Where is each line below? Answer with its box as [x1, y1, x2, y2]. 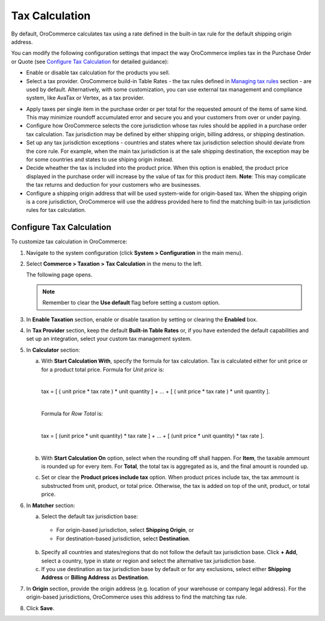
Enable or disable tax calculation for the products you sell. [26, 69, 170, 76]
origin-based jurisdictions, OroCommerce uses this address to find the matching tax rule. [26, 593, 247, 601]
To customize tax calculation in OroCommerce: [11, 238, 128, 245]
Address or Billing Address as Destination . [41, 574, 150, 581]
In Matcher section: [26, 502, 75, 509]
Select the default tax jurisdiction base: [41, 513, 138, 520]
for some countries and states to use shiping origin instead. [26, 156, 174, 163]
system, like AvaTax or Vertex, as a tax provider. [26, 94, 144, 102]
